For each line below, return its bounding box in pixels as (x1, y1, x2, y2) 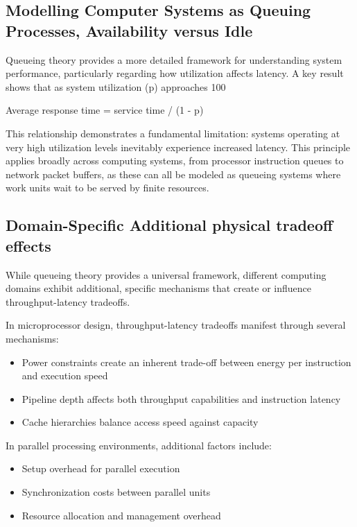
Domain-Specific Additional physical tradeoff (6, 214, 333, 236)
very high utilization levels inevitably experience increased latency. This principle (6, 139, 351, 154)
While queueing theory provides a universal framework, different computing (6, 267, 326, 282)
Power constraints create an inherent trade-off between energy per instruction (21, 354, 351, 369)
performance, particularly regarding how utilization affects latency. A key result (6, 66, 344, 80)
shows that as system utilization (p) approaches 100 (6, 79, 226, 94)
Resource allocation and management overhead (21, 508, 221, 522)
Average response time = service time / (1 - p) (6, 103, 204, 117)
